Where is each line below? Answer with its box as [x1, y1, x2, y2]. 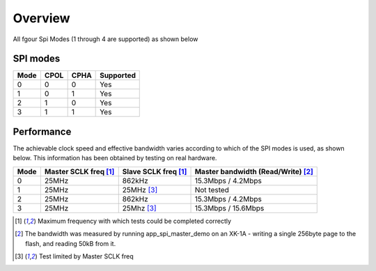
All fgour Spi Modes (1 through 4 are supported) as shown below [13, 35, 198, 43]
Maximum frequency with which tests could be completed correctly [37, 217, 232, 225]
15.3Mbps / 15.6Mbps [194, 203, 265, 212]
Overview [13, 10, 70, 26]
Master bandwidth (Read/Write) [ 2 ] [194, 167, 313, 176]
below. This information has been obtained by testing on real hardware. [13, 154, 217, 162]
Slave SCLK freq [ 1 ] [122, 167, 187, 176]
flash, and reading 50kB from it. [25, 239, 116, 247]
